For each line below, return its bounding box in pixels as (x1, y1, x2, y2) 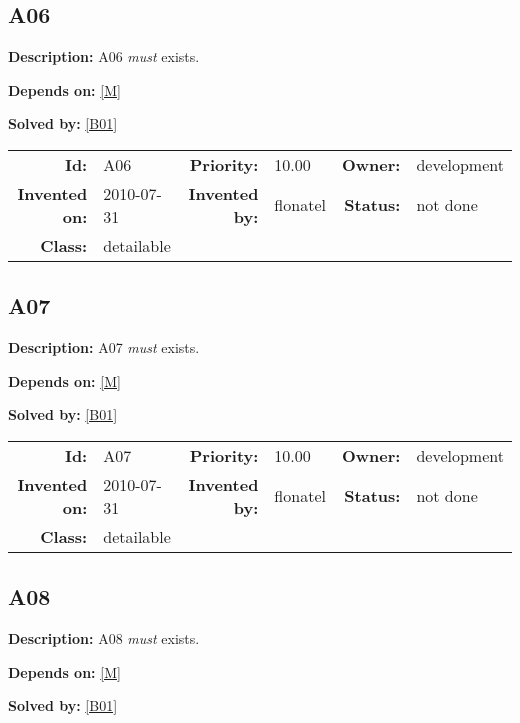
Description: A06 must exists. (8, 46, 200, 67)
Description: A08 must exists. (8, 628, 200, 649)
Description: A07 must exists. (8, 337, 200, 358)
